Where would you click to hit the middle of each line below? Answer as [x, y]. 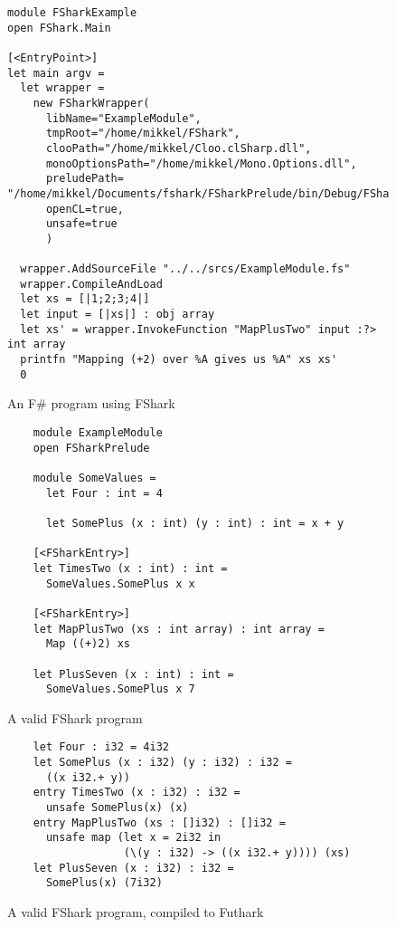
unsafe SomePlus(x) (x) [117, 808]
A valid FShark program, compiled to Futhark [136, 911]
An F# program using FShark [91, 403]
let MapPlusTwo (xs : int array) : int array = [179, 629]
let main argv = [56, 73]
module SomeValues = [94, 478]
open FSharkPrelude [91, 448]
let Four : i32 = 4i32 [101, 747]
